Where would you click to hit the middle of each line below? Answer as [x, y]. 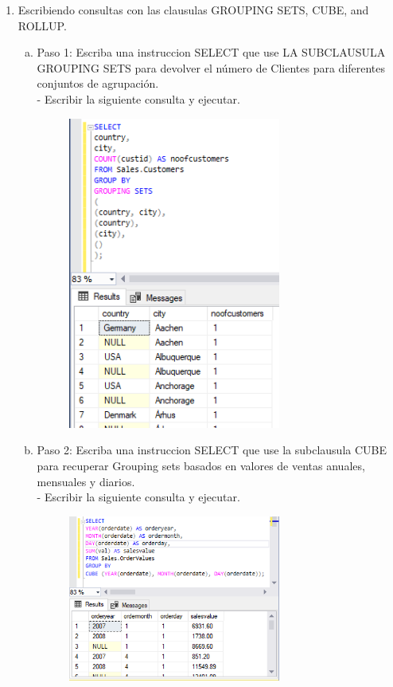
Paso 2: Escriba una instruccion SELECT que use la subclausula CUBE [212, 450]
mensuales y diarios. [86, 481]
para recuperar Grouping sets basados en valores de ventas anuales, [201, 465]
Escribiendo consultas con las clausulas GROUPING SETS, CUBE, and [193, 10]
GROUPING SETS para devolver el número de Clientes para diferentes [211, 67]
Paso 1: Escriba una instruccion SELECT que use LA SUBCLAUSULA [211, 52]
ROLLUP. [42, 25]
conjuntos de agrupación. [98, 83]
